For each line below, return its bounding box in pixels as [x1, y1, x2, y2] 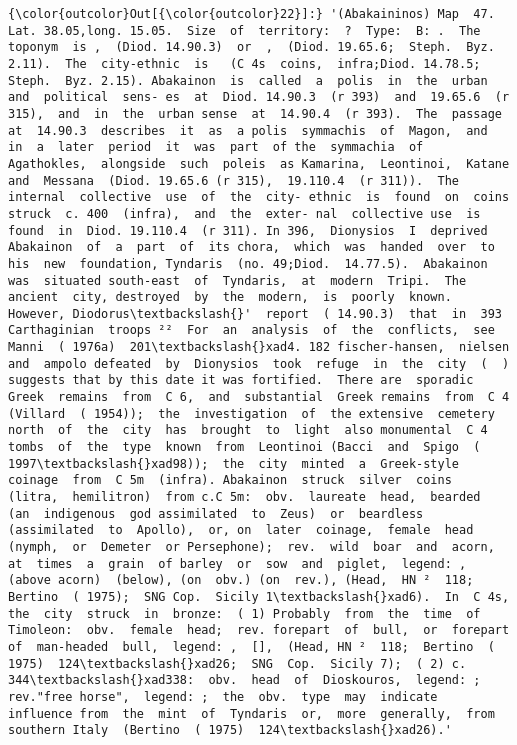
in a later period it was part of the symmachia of [8, 140, 424, 155]
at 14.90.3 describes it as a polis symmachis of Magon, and [8, 123, 488, 138]
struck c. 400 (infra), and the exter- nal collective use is [8, 206, 481, 221]
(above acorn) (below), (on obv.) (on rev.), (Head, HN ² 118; [8, 573, 474, 588]
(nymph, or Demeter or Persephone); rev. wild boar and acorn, [8, 540, 495, 554]
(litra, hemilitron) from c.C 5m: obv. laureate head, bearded [8, 490, 481, 505]
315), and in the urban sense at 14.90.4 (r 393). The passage [8, 106, 502, 121]
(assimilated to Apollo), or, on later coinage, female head [8, 523, 474, 538]
